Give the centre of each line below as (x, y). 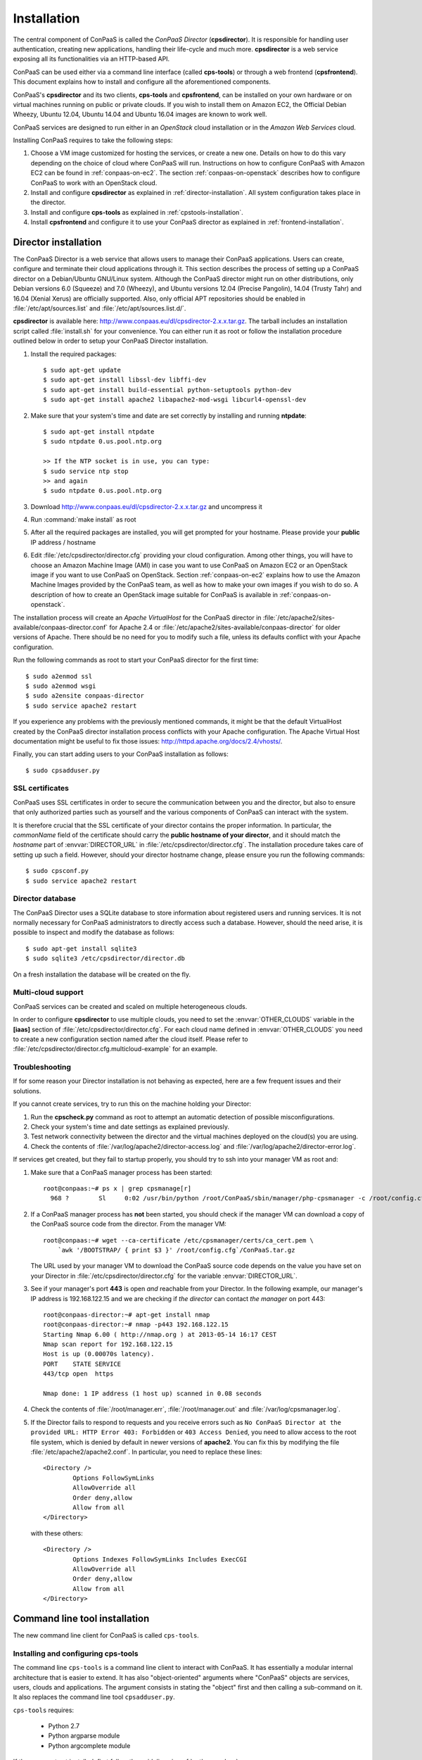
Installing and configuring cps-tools (76, 1653)
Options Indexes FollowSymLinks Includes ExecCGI (160, 1559)
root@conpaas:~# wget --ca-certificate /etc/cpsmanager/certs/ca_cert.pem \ (179, 1240)
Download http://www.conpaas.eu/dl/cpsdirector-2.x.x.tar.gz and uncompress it (147, 506)
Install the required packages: (74, 354)
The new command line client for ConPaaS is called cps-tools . (106, 1635)
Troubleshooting (42, 1067)
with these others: (57, 1533)
